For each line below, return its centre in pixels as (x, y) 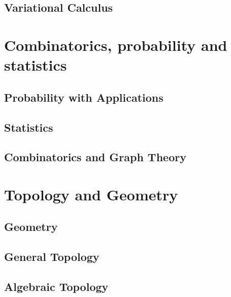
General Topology (52, 257)
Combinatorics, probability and (116, 44)
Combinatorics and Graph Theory (95, 157)
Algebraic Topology (56, 287)
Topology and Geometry (91, 194)
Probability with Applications (84, 97)
